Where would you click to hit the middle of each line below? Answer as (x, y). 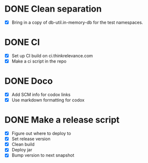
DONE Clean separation (53, 9)
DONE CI (22, 42)
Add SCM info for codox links (41, 95)
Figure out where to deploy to (41, 133)
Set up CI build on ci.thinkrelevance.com (52, 56)
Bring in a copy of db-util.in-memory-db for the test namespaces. (77, 22)
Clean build (23, 145)
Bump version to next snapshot (43, 155)
